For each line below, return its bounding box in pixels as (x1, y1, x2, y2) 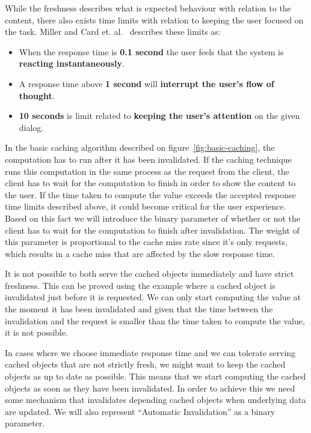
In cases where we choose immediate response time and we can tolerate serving (5, 346, 296, 359)
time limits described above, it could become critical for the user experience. (5, 200, 286, 213)
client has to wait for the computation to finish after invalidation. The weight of (5, 223, 300, 236)
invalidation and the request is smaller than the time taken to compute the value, (5, 314, 305, 327)
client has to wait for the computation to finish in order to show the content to (5, 177, 296, 189)
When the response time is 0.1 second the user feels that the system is (19, 45, 284, 58)
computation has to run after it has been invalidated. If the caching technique (5, 153, 292, 165)
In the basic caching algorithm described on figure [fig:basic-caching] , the (5, 141, 275, 154)
